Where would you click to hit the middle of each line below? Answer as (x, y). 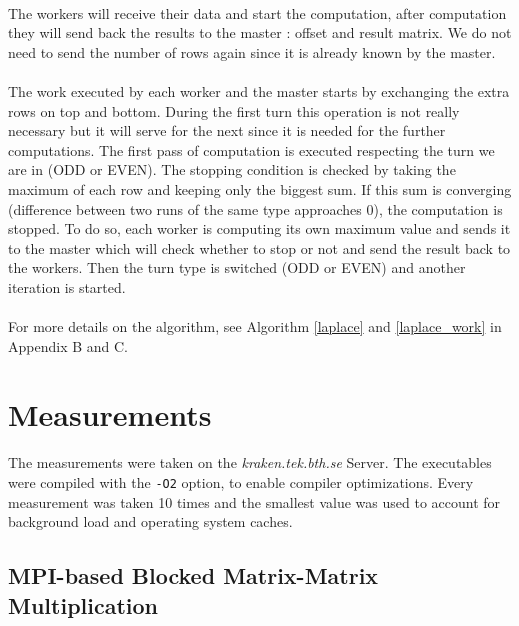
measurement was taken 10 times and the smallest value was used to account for (254, 501)
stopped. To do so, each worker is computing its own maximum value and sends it (259, 228)
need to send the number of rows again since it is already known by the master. (252, 51)
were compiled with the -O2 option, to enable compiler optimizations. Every (241, 482)
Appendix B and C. (68, 345)
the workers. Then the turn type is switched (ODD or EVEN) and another (237, 267)
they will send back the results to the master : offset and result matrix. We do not (260, 32)
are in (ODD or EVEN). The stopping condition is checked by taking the (232, 169)
